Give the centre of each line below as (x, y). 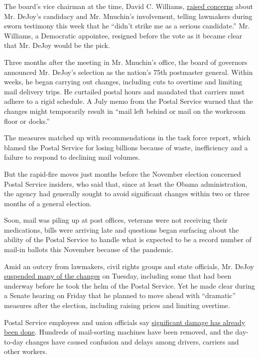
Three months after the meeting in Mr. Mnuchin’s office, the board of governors (126, 62)
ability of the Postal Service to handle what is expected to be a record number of (128, 239)
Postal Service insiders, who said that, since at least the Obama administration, (126, 183)
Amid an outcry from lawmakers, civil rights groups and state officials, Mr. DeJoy (129, 266)
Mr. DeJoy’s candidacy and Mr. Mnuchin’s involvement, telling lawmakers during (128, 16)
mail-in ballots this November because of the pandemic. (89, 249)
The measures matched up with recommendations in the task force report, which (127, 138)
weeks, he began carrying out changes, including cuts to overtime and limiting (123, 82)
